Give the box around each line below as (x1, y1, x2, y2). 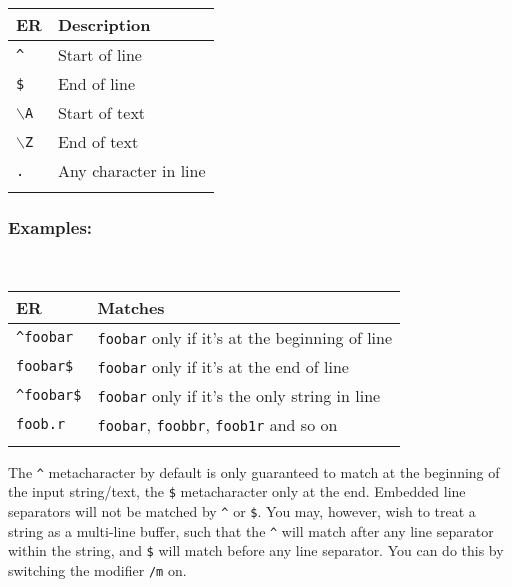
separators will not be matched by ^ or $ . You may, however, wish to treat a (8, 501, 476, 522)
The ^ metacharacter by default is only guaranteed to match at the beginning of (8, 461, 500, 482)
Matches (97, 295, 165, 319)
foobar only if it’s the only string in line (97, 383, 381, 407)
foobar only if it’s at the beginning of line (97, 325, 393, 349)
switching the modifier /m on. (8, 560, 187, 581)
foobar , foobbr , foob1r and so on (97, 412, 338, 436)
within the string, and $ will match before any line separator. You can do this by (8, 540, 504, 561)
